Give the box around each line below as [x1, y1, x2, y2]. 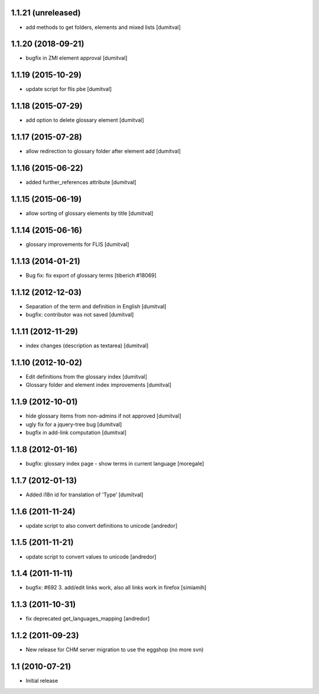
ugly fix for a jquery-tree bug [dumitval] [25, 421, 122, 428]
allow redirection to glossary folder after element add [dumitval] [25, 148, 181, 155]
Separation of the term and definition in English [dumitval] [25, 302, 167, 310]
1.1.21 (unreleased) [11, 8, 81, 18]
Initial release [25, 677, 58, 685]
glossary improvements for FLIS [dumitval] [25, 240, 129, 248]
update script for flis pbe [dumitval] [25, 86, 112, 93]
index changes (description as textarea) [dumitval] [25, 342, 149, 349]
